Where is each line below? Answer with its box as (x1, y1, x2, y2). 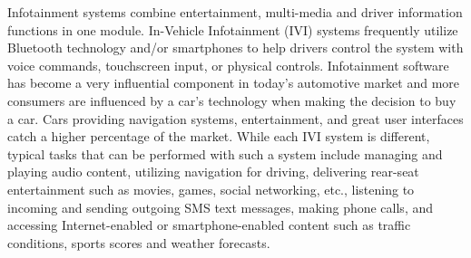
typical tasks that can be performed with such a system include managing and (7, 144, 443, 163)
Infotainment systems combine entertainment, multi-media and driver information (7, 3, 463, 21)
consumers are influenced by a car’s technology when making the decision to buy (7, 91, 456, 110)
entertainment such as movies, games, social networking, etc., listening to (7, 179, 415, 198)
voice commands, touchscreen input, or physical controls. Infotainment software (7, 55, 449, 74)
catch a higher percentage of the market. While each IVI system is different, (7, 127, 430, 146)
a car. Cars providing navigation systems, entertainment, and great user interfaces (7, 109, 464, 128)
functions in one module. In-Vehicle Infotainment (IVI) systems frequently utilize (7, 20, 458, 39)
